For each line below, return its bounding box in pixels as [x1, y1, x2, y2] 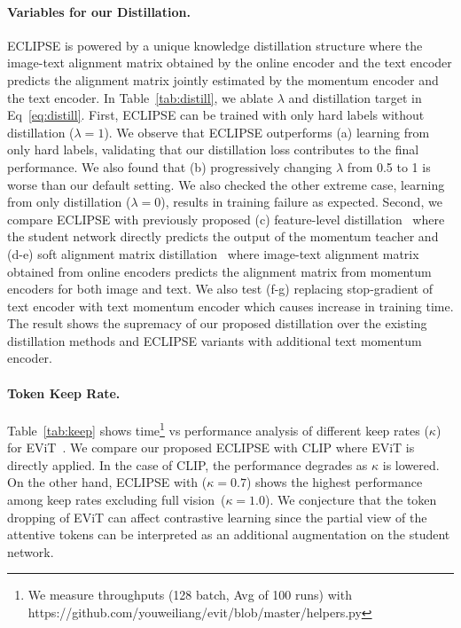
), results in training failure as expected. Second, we [160, 192, 442, 211]
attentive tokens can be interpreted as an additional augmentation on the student [7, 525, 450, 544]
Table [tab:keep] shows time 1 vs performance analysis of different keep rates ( [7, 418, 429, 439]
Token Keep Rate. [7, 383, 121, 402]
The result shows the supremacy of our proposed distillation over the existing [7, 314, 427, 333]
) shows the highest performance [246, 473, 423, 491]
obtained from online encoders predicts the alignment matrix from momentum [7, 262, 432, 280]
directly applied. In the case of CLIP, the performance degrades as [7, 455, 368, 474]
